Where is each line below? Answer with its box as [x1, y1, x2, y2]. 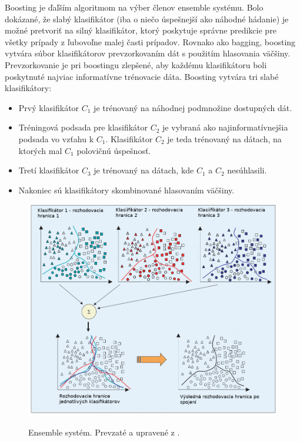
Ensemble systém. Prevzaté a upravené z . [28, 426, 180, 438]
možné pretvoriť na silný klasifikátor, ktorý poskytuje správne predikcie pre [5, 24, 276, 36]
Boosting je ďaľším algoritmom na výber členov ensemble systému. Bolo [5, 1, 264, 13]
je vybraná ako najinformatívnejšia [162, 121, 288, 133]
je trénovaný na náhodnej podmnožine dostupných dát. [94, 101, 292, 113]
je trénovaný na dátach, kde [94, 164, 194, 176]
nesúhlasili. [227, 164, 267, 176]
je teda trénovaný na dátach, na [167, 132, 282, 145]
